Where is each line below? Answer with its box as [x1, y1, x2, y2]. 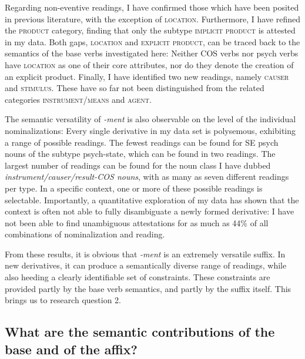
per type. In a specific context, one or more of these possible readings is [5, 182, 263, 194]
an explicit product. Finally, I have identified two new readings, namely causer [5, 70, 289, 82]
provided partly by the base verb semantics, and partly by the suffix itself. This [5, 282, 291, 294]
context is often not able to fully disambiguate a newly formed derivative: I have [5, 205, 294, 217]
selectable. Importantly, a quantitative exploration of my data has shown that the [5, 193, 299, 206]
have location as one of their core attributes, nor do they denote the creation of [5, 58, 294, 71]
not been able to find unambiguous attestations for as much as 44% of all [5, 216, 269, 229]
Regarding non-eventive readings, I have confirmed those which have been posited [5, 1, 299, 13]
